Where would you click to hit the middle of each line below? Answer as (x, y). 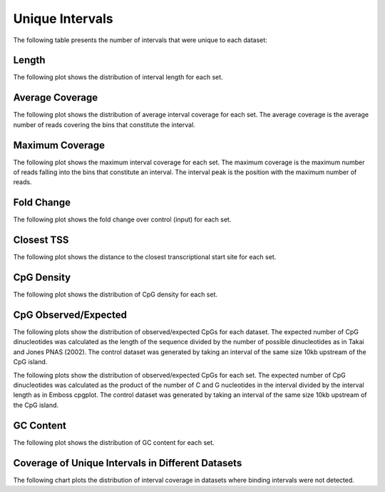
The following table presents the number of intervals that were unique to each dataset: (140, 40)
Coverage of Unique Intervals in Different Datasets (128, 463)
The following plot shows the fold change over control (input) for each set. (122, 220)
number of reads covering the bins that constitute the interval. (104, 124)
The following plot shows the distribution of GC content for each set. (114, 442)
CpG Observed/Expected (70, 315)
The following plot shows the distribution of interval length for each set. (118, 77)
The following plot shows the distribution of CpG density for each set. (115, 295)
